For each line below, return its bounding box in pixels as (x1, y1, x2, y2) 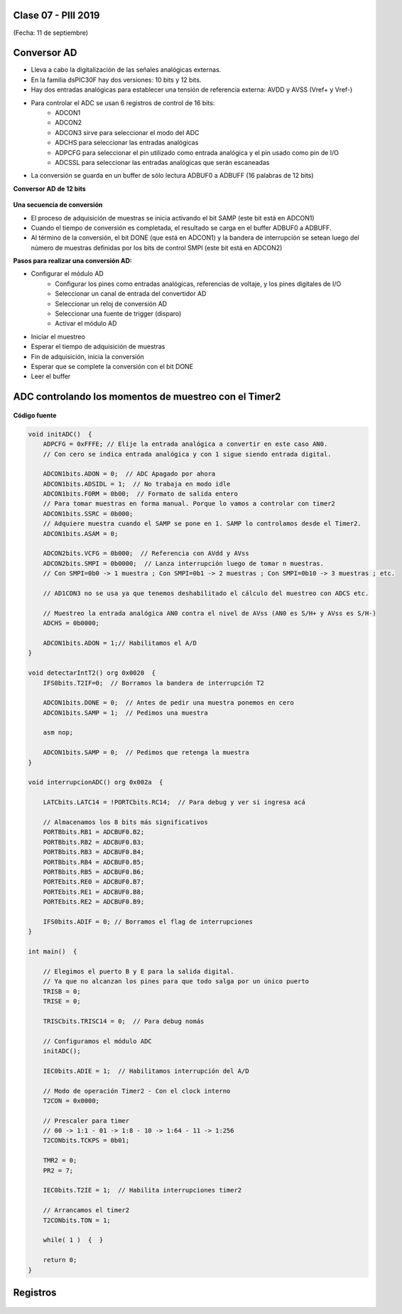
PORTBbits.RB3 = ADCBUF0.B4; (43, 848, 145, 856)
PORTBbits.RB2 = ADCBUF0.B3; (43, 838, 145, 846)
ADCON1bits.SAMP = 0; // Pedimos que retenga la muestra (43, 749, 249, 757)
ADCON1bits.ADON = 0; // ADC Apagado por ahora (43, 470, 216, 478)
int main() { (28, 948, 77, 956)
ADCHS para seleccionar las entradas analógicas (55, 139, 199, 147)
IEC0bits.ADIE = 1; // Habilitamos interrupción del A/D (43, 1067, 249, 1075)
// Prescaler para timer (43, 1116, 130, 1125)
